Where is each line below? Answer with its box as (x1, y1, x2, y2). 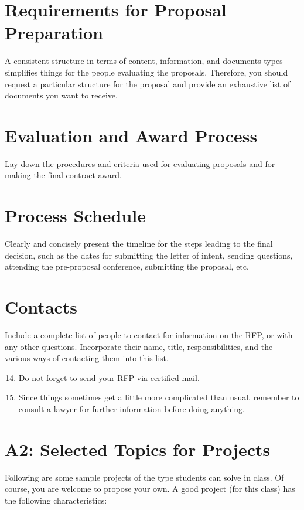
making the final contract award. (5, 169, 122, 181)
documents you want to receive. (5, 89, 118, 101)
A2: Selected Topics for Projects (5, 437, 271, 461)
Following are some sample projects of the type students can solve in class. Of (5, 471, 284, 483)
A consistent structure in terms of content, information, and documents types (5, 55, 283, 67)
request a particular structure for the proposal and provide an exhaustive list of (5, 77, 291, 90)
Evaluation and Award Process (5, 123, 258, 147)
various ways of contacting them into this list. (5, 352, 169, 364)
